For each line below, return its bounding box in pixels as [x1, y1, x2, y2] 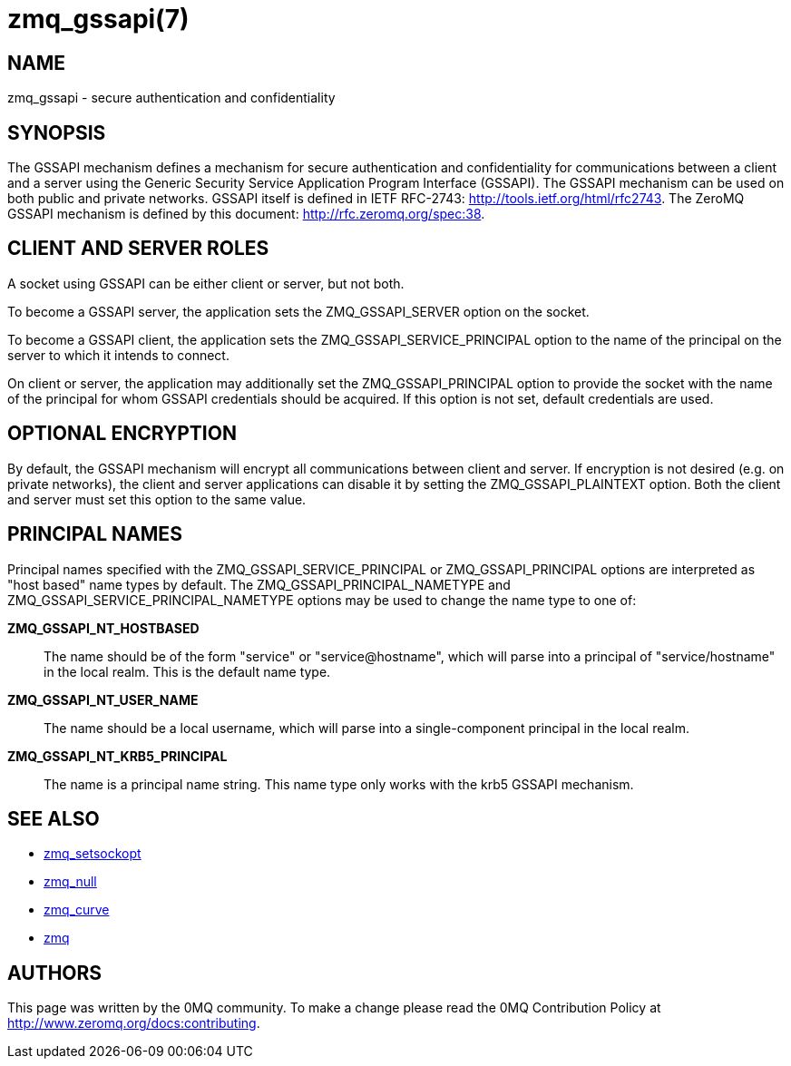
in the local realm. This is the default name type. [44, 663, 331, 680]
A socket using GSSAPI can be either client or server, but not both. [7, 275, 405, 291]
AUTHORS [7, 961, 103, 984]
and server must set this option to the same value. [7, 491, 307, 507]
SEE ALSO [7, 807, 100, 830]
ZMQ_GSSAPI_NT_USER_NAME [7, 691, 199, 708]
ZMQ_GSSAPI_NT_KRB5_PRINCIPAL [7, 748, 228, 764]
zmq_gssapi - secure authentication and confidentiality [7, 90, 336, 106]
